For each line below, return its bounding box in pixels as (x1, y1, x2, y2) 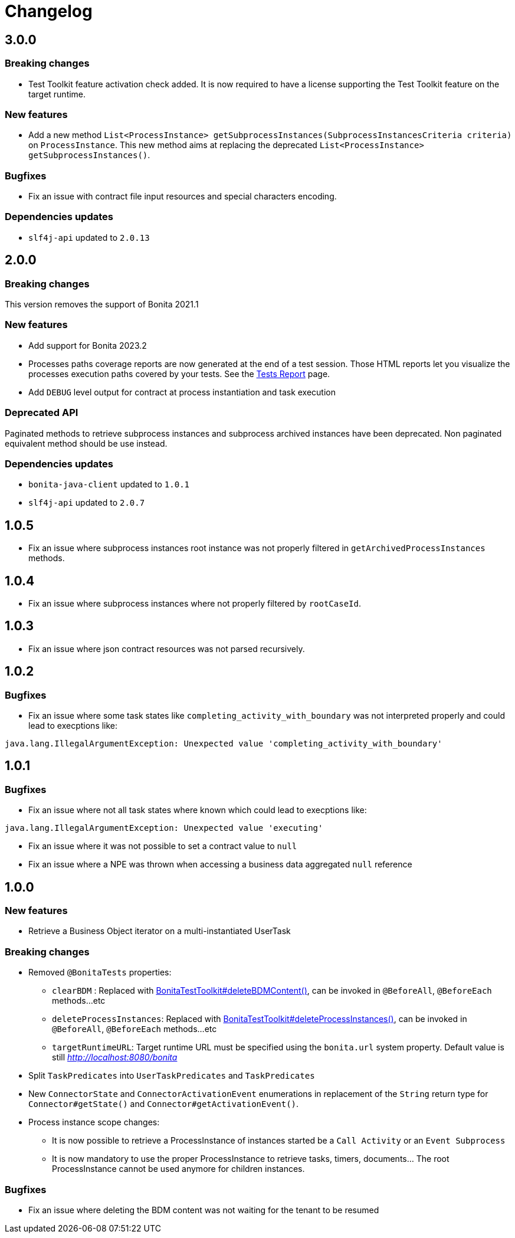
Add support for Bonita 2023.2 (28, 340, 147, 351)
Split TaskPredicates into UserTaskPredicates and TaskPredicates (28, 1070, 315, 1081)
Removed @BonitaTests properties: (28, 967, 172, 978)
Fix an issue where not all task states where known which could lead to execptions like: (28, 805, 367, 815)
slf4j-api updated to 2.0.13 (28, 232, 150, 243)
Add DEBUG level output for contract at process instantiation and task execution (28, 387, 336, 397)
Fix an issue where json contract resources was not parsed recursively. (28, 643, 305, 654)
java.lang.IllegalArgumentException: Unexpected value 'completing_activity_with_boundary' (5, 739, 442, 749)
